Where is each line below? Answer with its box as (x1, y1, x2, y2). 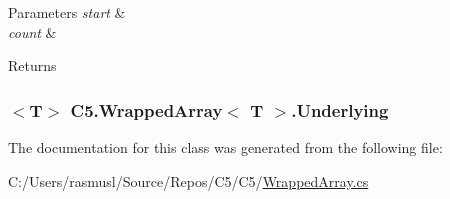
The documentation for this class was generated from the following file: (8, 137, 443, 157)
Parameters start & (8, 2, 126, 22)
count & (8, 21, 57, 42)
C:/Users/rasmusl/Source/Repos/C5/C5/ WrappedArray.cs (8, 170, 369, 191)
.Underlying (291, 97, 389, 122)
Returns (8, 55, 57, 76)
